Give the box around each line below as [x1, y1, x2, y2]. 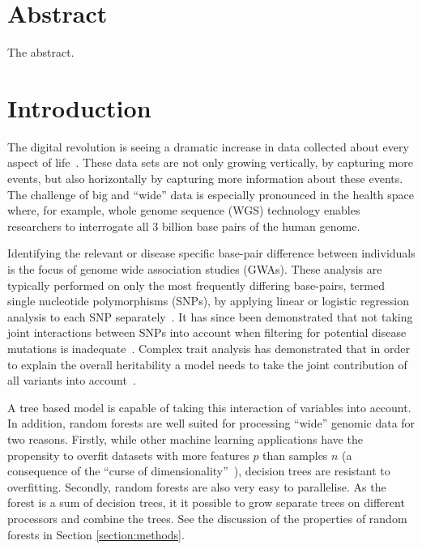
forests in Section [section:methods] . [7, 526, 185, 543]
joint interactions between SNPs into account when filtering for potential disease [7, 324, 407, 341]
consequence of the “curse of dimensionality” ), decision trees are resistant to [7, 462, 390, 479]
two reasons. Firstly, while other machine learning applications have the [7, 430, 363, 447]
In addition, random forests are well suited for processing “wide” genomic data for [7, 415, 416, 432]
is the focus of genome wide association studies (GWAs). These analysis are [7, 261, 382, 277]
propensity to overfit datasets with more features [7, 446, 249, 463]
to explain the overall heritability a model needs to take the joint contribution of [7, 355, 407, 372]
